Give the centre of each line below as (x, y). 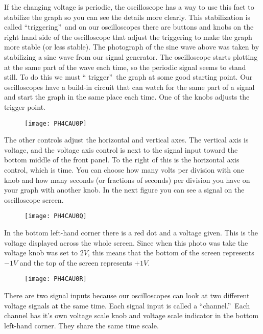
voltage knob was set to (41, 253)
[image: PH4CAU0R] (56, 279)
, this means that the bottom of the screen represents (171, 253)
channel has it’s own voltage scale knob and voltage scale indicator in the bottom (131, 315)
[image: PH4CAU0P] (56, 123)
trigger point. (25, 106)
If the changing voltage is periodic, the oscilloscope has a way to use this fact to (129, 7)
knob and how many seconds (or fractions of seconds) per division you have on (127, 180)
